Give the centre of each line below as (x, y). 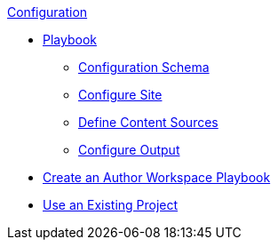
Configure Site (120, 95)
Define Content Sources (148, 122)
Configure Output (129, 150)
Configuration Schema (144, 67)
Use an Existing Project (111, 205)
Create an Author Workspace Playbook (157, 177)
